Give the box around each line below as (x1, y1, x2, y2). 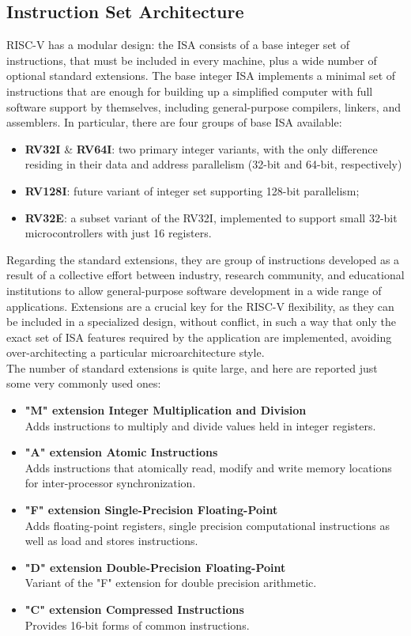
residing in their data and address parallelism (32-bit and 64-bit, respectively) (25, 156, 402, 172)
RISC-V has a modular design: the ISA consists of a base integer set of (6, 36, 349, 53)
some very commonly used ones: (6, 375, 161, 392)
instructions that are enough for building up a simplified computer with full (6, 82, 373, 99)
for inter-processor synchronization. (25, 475, 196, 491)
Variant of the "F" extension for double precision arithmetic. (25, 574, 317, 591)
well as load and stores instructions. (25, 532, 198, 549)
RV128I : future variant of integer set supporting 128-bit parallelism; (25, 182, 360, 199)
